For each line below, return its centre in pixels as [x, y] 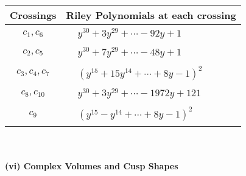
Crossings [33, 15]
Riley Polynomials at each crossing [151, 15]
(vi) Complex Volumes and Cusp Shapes [92, 165]
